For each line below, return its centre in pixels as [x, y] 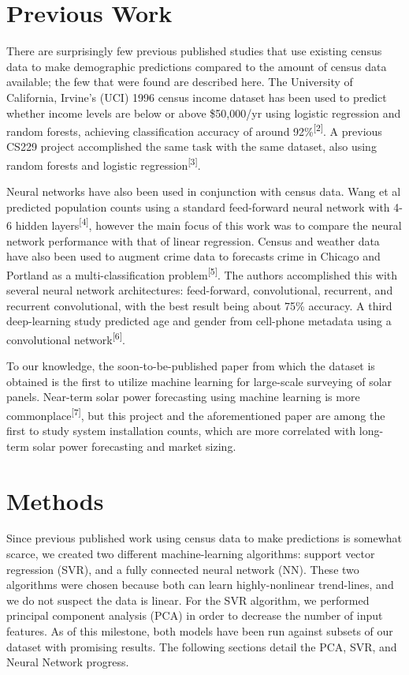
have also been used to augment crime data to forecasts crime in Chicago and [193, 256]
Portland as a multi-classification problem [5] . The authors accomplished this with [202, 273]
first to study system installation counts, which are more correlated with [181, 431]
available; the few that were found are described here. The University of [180, 82]
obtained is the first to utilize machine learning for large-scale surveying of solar [199, 381]
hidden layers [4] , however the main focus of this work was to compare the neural [208, 224]
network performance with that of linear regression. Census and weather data [193, 240]
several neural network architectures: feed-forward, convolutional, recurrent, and [200, 290]
